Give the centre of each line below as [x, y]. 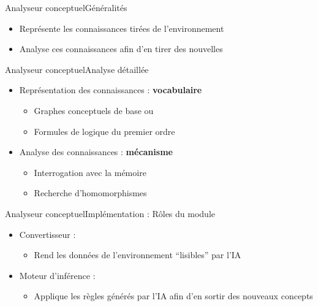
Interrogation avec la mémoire [90, 172]
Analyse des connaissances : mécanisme [96, 152]
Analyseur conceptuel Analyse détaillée [77, 69]
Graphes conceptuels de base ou [94, 110]
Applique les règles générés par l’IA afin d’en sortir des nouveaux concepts [173, 296]
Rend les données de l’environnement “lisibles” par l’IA [138, 255]
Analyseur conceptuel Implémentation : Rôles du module [110, 213]
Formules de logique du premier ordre [104, 131]
